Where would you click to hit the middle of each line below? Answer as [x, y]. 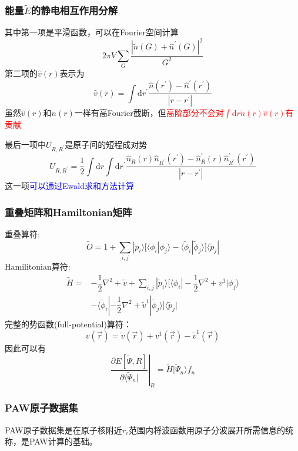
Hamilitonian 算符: [38, 266]
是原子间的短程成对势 [106, 144]
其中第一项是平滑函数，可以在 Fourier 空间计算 [92, 32]
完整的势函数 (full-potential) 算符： [68, 324]
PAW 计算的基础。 [63, 441]
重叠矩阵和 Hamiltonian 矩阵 [68, 212]
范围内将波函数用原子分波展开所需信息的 [207, 430]
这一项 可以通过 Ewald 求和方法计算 [69, 186]
